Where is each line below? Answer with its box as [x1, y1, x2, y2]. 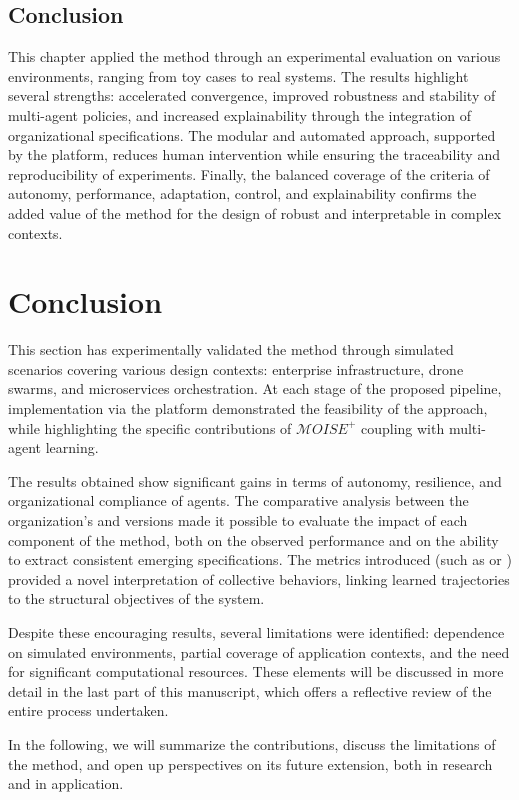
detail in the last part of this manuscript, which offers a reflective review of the [8, 680, 492, 701]
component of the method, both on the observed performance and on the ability [8, 529, 499, 550]
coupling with [360, 417, 445, 438]
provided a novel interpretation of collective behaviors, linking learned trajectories [8, 568, 510, 589]
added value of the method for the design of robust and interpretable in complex [8, 202, 502, 223]
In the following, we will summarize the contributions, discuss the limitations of [8, 733, 496, 754]
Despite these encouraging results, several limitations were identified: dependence [8, 621, 505, 642]
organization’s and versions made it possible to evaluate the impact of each [8, 510, 468, 531]
